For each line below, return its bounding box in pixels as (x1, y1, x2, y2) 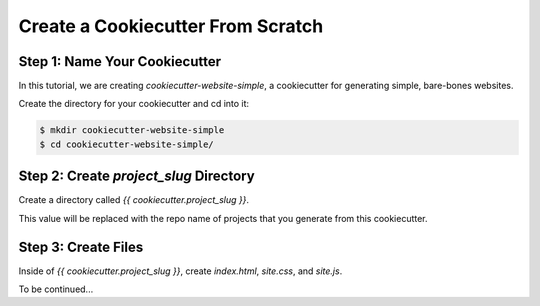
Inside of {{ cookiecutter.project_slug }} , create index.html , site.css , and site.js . (18, 265, 343, 277)
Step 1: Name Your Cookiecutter (18, 53, 222, 70)
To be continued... (18, 283, 94, 295)
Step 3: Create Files (18, 238, 144, 255)
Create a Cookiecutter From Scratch (18, 15, 324, 37)
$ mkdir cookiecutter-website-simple (39, 125, 225, 136)
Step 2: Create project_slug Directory (18, 168, 255, 185)
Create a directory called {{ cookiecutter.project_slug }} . (18, 194, 250, 206)
